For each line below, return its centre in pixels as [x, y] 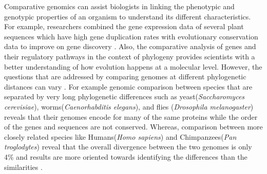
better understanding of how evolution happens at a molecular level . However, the [133, 66]
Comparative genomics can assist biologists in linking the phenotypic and [119, 6]
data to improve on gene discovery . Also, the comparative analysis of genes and [130, 46]
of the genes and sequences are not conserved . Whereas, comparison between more [133, 127]
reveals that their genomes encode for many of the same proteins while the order [131, 116]
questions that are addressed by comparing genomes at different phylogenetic [125, 77]
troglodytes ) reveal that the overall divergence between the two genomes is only [128, 147]
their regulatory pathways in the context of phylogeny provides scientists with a [130, 56]
